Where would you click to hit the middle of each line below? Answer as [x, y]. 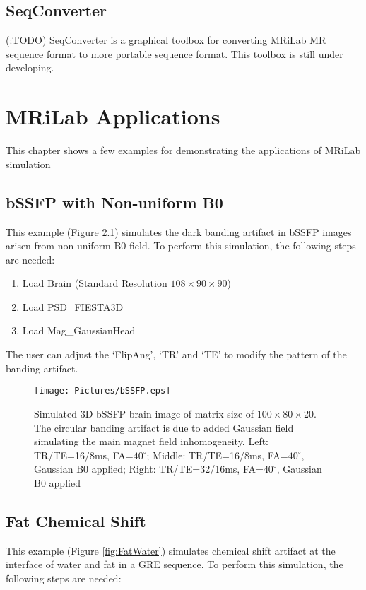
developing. [30, 67]
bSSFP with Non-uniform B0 [114, 202]
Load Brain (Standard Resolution [95, 283]
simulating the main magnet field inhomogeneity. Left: [152, 441]
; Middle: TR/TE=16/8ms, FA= [217, 455]
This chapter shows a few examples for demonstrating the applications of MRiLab [183, 150]
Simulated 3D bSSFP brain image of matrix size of [144, 413]
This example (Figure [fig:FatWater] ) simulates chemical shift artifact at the [171, 550]
